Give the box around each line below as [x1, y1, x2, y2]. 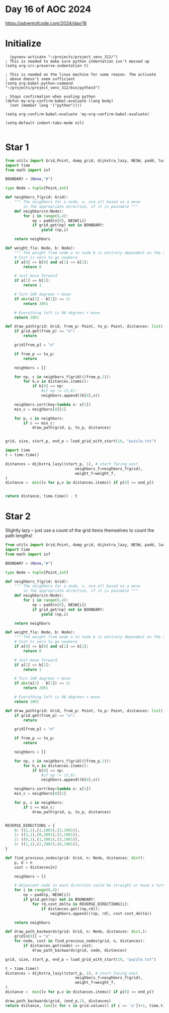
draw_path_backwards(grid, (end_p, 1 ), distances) [5, 998, 112, 1003]
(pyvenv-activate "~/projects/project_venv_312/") [10, 54, 118, 59]
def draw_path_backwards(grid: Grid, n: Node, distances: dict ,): [5, 929, 147, 934]
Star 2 [5, 511, 31, 522]
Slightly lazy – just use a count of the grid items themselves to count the [5, 527, 154, 534]
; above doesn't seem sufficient [5, 76, 75, 81]
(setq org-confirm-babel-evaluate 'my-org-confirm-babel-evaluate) [5, 112, 150, 117]
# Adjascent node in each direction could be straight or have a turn [14, 883, 165, 888]
